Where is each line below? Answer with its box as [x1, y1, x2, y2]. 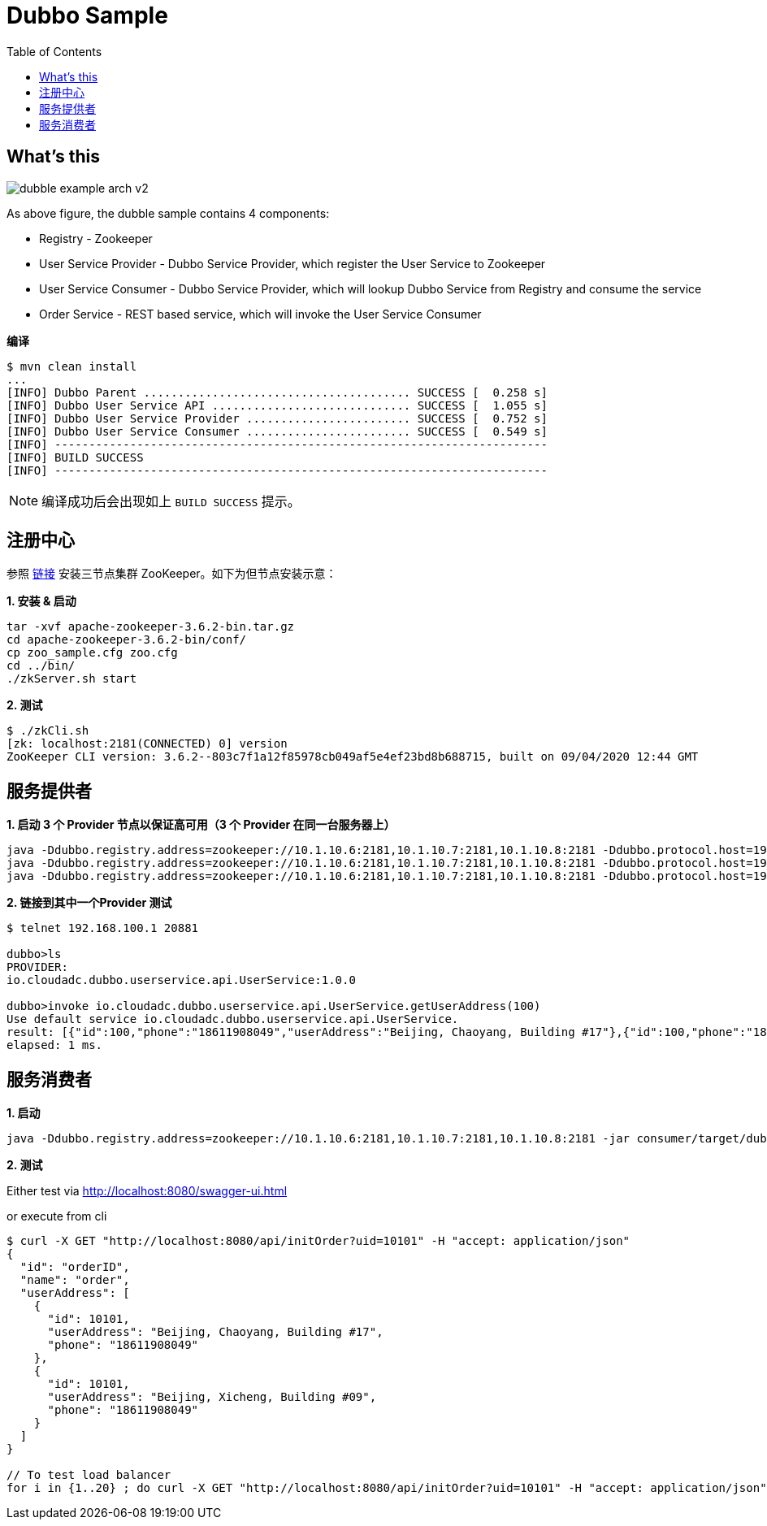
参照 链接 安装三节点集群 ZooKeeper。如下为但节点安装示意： [6, 566, 337, 581]
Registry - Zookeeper [39, 231, 153, 245]
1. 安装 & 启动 [6, 594, 76, 609]
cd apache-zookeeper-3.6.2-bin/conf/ [6, 633, 247, 647]
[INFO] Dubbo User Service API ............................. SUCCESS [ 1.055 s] [6, 398, 548, 412]
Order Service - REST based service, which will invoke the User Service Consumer [39, 306, 482, 321]
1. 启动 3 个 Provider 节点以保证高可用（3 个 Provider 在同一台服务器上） [6, 817, 396, 832]
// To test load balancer [6, 1468, 171, 1482]
